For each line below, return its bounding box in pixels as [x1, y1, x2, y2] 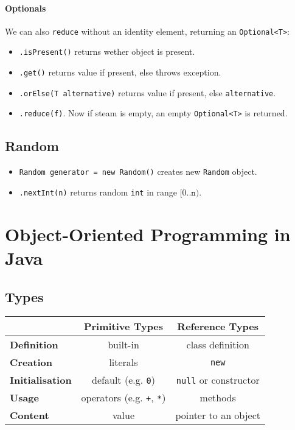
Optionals [5, 1, 46, 14]
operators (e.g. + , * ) [81, 390, 166, 405]
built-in [108, 337, 139, 352]
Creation [10, 355, 52, 370]
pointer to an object [175, 408, 261, 423]
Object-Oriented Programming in [5, 221, 291, 246]
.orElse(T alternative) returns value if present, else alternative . [19, 86, 276, 99]
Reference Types [177, 319, 259, 334]
